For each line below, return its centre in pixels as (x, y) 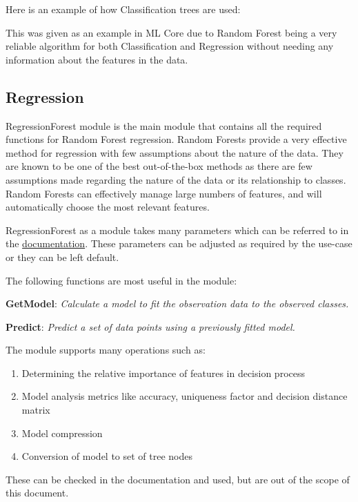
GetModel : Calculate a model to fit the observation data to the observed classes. (177, 303)
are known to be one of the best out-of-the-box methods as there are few (159, 166)
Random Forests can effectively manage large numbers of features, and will (164, 193)
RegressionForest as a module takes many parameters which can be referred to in (177, 230)
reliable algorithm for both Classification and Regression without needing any (170, 46)
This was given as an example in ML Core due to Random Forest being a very (171, 32)
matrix (36, 410)
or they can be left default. (62, 257)
